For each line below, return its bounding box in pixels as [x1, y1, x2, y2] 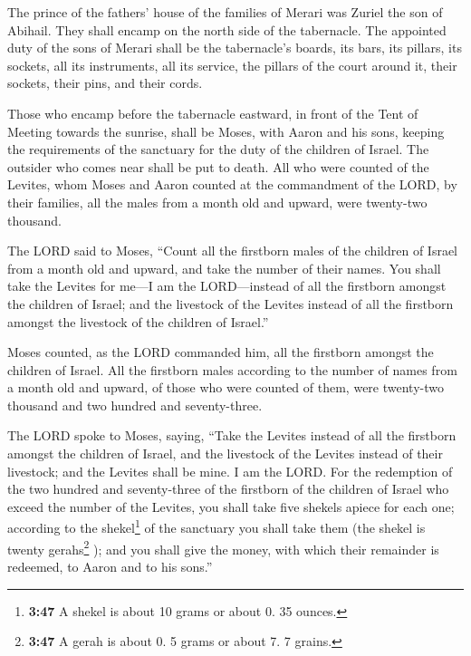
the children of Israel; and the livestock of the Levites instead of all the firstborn [7, 294, 454, 313]
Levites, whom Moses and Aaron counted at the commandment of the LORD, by [7, 175, 457, 194]
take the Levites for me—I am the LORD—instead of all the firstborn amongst [7, 276, 447, 295]
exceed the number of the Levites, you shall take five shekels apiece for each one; [7, 497, 455, 516]
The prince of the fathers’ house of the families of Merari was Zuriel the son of [7, 3, 443, 21]
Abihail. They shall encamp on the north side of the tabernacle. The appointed [7, 20, 447, 39]
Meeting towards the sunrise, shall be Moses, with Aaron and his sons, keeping [7, 121, 445, 140]
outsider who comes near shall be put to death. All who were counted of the [7, 157, 429, 176]
